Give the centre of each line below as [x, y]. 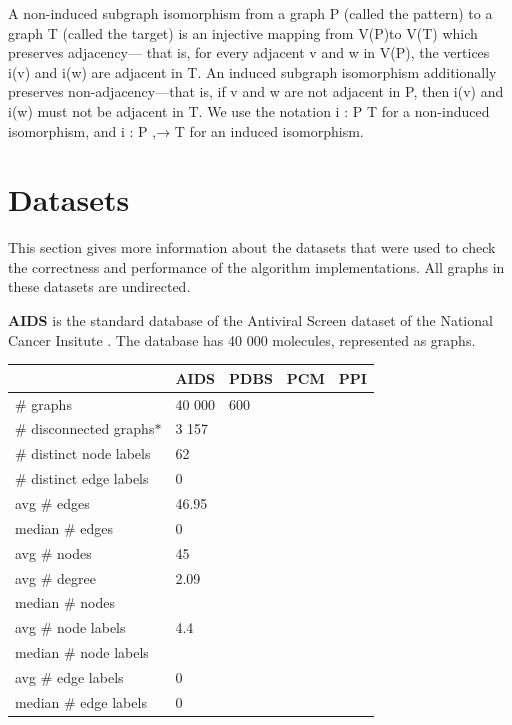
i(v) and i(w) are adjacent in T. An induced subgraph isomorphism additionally [252, 71]
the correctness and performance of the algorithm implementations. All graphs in [256, 266]
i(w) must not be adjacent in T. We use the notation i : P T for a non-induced [249, 110]
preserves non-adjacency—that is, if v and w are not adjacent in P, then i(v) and [256, 91]
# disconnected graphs [85, 428]
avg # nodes [53, 552]
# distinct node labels [83, 453]
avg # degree [55, 577]
